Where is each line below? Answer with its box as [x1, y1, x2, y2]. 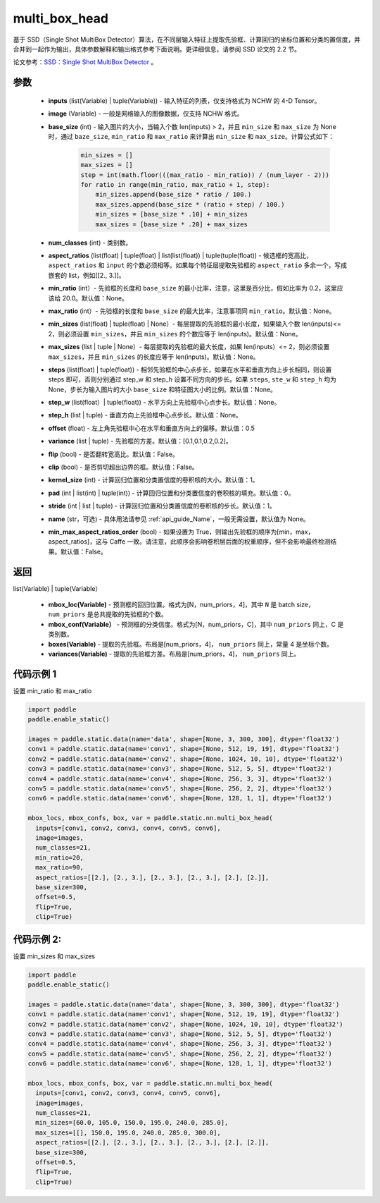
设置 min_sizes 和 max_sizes [13, 952, 95, 960]
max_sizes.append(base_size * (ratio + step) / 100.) [95, 200, 285, 208]
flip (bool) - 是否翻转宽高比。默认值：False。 [48, 450, 179, 458]
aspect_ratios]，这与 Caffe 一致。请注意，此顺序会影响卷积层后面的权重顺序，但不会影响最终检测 [48, 537, 331, 546]
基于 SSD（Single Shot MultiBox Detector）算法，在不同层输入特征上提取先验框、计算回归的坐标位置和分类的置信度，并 [13, 35, 361, 44]
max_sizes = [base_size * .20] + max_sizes [95, 220, 248, 228]
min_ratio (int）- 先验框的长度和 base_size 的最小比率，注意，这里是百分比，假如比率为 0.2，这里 [48, 284, 337, 293]
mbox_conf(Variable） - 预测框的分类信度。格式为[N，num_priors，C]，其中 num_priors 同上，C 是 [48, 620, 344, 628]
